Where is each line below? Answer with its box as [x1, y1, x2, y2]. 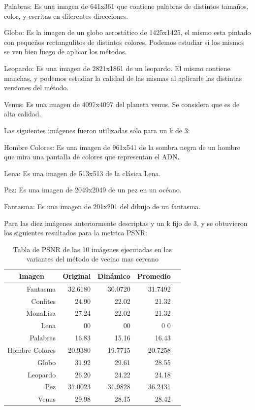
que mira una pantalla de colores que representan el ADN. [4, 151, 180, 162]
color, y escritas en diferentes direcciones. [4, 10, 128, 21]
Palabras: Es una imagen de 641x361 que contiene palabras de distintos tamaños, [4, 1, 249, 11]
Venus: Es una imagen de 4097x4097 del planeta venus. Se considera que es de [4, 99, 240, 109]
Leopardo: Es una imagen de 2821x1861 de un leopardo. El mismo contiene [4, 63, 230, 73]
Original [63, 270, 91, 281]
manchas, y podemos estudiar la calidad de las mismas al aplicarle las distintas [4, 73, 242, 83]
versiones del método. [4, 82, 69, 93]
